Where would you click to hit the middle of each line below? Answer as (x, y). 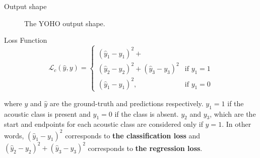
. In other (237, 124)
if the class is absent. (147, 113)
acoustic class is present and (47, 113)
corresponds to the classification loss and (133, 135)
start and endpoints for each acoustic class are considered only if (104, 124)
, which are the (233, 113)
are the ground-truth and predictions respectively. (126, 103)
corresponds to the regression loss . (145, 148)
